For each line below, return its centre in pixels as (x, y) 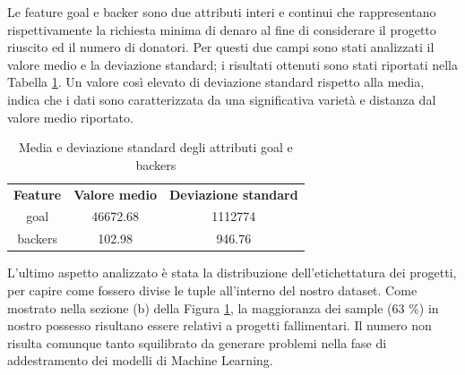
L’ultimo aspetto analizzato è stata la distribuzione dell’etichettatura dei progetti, (232, 273)
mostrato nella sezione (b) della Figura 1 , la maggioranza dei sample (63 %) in (223, 307)
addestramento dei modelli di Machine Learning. (140, 360)
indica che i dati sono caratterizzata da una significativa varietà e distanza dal (222, 99)
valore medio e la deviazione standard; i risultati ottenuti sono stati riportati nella (232, 64)
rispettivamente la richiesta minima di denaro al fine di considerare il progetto (222, 29)
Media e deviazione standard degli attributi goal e (155, 147)
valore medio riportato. (70, 117)
